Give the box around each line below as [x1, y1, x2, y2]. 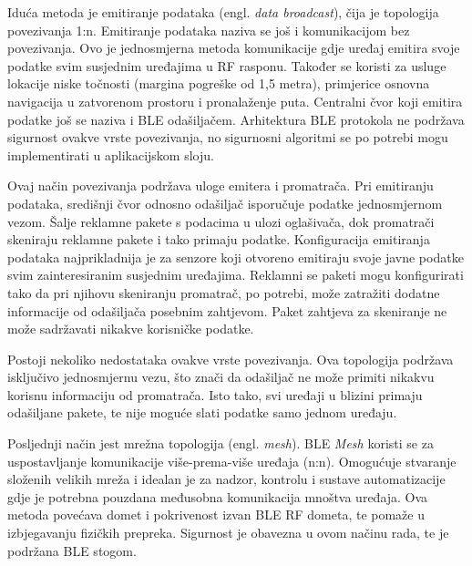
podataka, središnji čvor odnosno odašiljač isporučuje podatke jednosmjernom [7, 193, 443, 212]
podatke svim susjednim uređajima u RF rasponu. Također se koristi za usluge [7, 56, 446, 75]
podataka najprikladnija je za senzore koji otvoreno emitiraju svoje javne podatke [7, 247, 464, 266]
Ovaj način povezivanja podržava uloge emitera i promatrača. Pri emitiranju [7, 176, 434, 195]
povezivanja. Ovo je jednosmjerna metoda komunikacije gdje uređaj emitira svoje [7, 38, 460, 57]
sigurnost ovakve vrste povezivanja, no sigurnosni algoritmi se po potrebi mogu [7, 128, 448, 147]
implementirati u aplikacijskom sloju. [7, 145, 214, 164]
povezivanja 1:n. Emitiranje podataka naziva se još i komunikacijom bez [7, 20, 410, 39]
